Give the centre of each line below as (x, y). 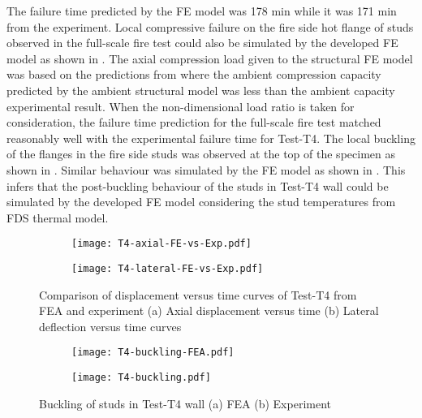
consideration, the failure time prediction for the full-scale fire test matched (194, 122)
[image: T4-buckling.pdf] (141, 378)
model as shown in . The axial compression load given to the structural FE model (210, 58)
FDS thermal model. (58, 217)
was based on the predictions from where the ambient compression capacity (194, 74)
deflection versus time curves (110, 326)
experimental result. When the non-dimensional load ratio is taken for (181, 106)
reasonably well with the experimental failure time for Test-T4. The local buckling (211, 138)
